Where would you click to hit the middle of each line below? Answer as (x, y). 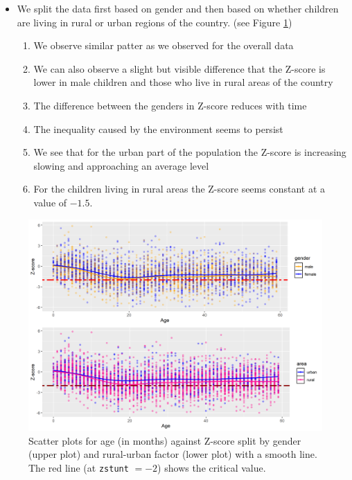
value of (50, 202)
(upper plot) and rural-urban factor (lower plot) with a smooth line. (173, 454)
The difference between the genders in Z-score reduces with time (170, 105)
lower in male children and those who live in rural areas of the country (183, 82)
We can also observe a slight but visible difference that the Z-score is (179, 68)
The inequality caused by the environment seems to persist (158, 128)
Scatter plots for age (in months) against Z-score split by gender (165, 440)
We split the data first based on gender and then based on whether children (178, 8)
